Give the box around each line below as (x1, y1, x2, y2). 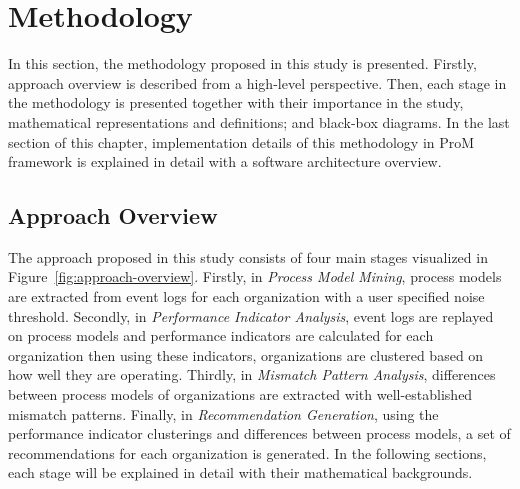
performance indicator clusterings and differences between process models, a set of (8, 423, 511, 444)
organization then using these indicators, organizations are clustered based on (8, 344, 484, 365)
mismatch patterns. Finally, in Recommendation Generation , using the (8, 403, 439, 424)
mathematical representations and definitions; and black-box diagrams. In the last (8, 111, 510, 132)
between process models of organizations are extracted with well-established (8, 384, 473, 405)
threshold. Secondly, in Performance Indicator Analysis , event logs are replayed (8, 305, 494, 326)
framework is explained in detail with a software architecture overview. (8, 151, 442, 172)
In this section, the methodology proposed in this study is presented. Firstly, (8, 53, 477, 74)
